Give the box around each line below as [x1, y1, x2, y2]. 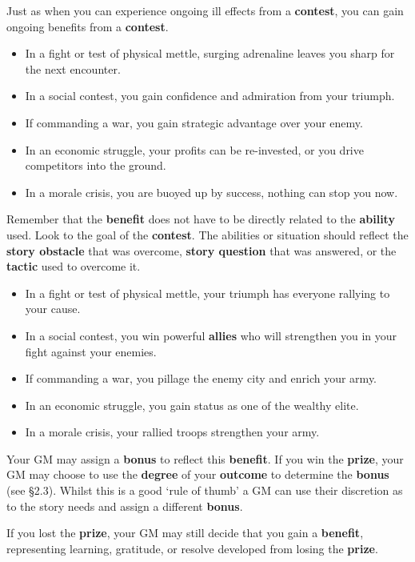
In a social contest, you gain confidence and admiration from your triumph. [25, 87, 395, 104]
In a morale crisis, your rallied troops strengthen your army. [25, 424, 320, 440]
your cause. [25, 300, 81, 317]
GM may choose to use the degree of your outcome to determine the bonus [6, 466, 389, 483]
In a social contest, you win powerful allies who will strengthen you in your [25, 327, 397, 343]
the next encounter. [25, 60, 121, 77]
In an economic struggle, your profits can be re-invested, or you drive [25, 141, 364, 158]
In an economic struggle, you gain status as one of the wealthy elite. [25, 396, 359, 413]
